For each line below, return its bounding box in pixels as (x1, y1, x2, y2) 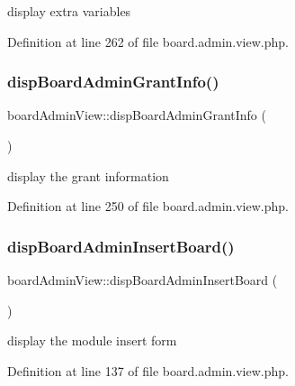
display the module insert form (7, 331, 177, 350)
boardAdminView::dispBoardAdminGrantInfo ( (7, 106, 266, 124)
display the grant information (7, 166, 169, 185)
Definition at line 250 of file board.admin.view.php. (7, 197, 289, 216)
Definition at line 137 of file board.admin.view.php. (7, 361, 289, 380)
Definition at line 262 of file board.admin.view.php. (7, 32, 289, 51)
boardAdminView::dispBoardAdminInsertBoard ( (7, 271, 278, 289)
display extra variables (7, 2, 131, 20)
